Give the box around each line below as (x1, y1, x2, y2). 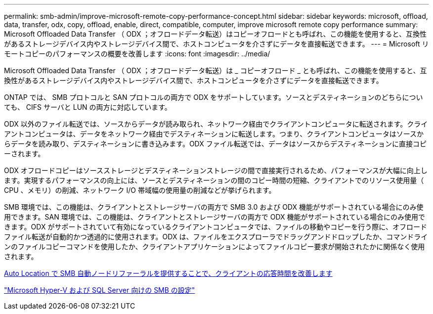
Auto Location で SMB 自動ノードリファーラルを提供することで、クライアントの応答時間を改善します (4, 269, 333, 277)
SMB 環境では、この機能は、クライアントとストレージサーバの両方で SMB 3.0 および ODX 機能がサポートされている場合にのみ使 (4, 203, 424, 211)
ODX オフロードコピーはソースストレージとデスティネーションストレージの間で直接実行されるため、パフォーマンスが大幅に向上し (4, 166, 428, 175)
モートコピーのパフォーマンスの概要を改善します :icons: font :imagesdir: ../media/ (4, 49, 270, 58)
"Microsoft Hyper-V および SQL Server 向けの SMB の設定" (4, 286, 195, 294)
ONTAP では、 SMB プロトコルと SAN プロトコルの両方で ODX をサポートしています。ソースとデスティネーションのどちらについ (4, 93, 423, 101)
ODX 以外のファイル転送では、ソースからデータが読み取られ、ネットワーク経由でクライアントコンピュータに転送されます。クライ (4, 120, 428, 128)
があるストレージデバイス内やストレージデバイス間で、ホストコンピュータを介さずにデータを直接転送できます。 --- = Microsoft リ (4, 40, 429, 48)
